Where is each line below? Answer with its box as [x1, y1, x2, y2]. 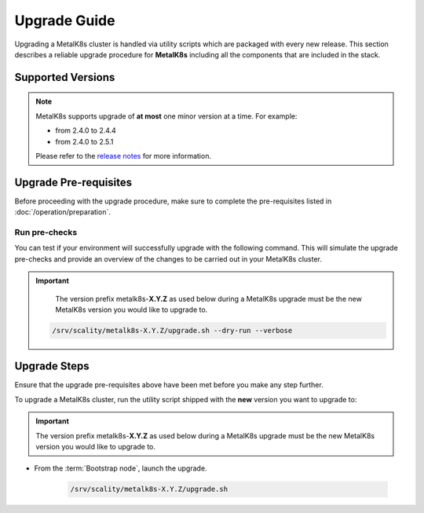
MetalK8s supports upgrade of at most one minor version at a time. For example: [35, 111, 298, 121]
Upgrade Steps [14, 360, 90, 373]
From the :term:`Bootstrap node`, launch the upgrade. [34, 464, 207, 473]
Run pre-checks [14, 226, 78, 237]
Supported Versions [14, 71, 115, 84]
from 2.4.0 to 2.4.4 [55, 126, 117, 135]
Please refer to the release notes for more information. [35, 151, 212, 160]
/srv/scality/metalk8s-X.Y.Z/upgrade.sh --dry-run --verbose [52, 326, 293, 335]
